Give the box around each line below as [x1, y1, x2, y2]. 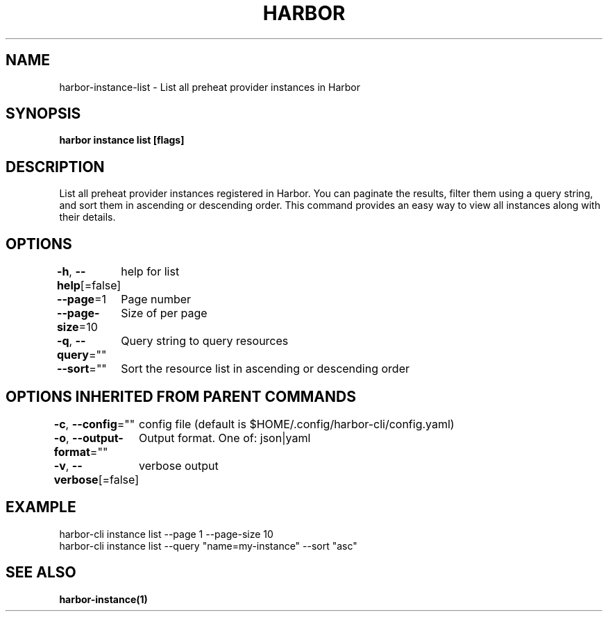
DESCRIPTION [6, 158, 105, 176]
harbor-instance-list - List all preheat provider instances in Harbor [59, 81, 361, 93]
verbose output [139, 458, 219, 473]
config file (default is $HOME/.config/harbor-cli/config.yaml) [139, 416, 455, 431]
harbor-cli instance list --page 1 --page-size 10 [59, 527, 273, 540]
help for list [121, 264, 180, 279]
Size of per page [121, 306, 208, 321]
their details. [59, 211, 116, 223]
